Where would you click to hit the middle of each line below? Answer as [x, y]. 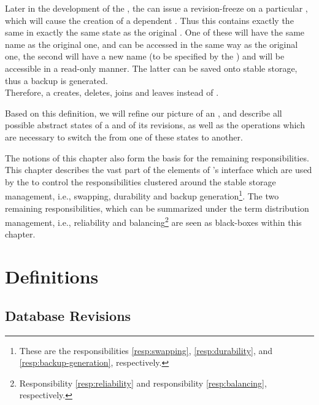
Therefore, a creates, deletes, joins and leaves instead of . [112, 92]
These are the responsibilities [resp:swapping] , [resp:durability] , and [146, 350]
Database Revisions [68, 315]
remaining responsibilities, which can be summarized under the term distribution [157, 208]
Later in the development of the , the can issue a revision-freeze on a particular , [156, 8]
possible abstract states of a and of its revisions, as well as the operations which [155, 125]
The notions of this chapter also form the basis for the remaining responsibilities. [157, 157]
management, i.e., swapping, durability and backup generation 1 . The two [142, 195]
